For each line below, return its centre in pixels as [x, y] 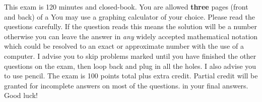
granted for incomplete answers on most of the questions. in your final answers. [126, 85]
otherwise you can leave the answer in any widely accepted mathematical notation [131, 36]
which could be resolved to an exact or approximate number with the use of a [124, 46]
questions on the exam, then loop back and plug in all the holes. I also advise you [130, 66]
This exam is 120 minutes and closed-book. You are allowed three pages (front [126, 7]
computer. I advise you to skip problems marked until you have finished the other [130, 56]
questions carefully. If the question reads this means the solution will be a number [130, 26]
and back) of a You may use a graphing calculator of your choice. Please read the [129, 16]
